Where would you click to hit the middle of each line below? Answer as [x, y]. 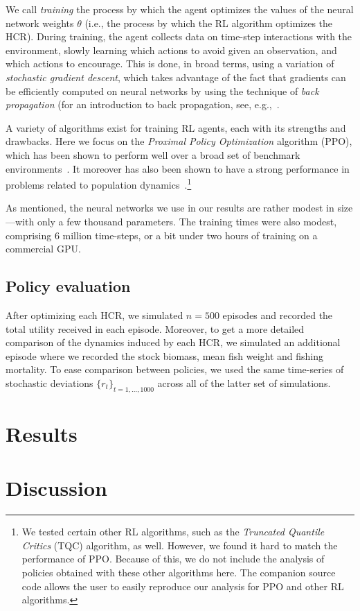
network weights [40, 23]
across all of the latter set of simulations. [244, 382]
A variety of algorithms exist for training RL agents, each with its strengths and [176, 127]
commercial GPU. [43, 249]
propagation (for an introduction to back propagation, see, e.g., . [143, 104]
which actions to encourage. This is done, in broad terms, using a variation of [170, 63]
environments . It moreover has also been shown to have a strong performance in [178, 168]
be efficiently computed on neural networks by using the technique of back [162, 91]
